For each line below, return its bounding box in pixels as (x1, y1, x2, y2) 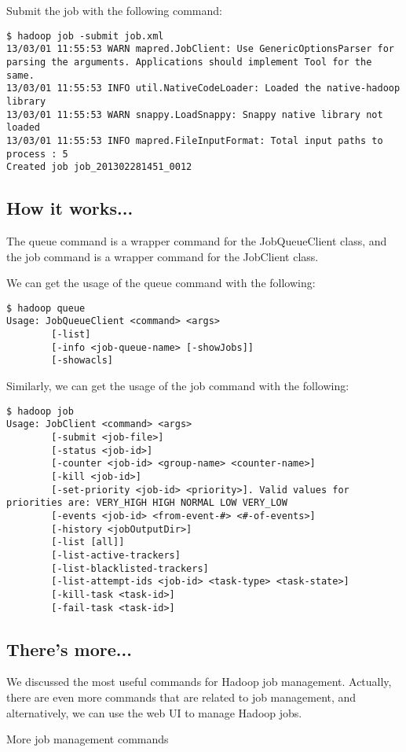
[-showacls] (51, 355, 114, 367)
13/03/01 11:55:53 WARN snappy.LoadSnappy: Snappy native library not (6, 109, 383, 120)
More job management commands (6, 731, 169, 747)
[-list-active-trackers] (51, 549, 181, 561)
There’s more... (6, 636, 132, 661)
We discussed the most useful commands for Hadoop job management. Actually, (6, 673, 392, 690)
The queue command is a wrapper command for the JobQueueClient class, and (6, 233, 387, 249)
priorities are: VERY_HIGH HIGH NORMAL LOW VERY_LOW (6, 497, 287, 509)
